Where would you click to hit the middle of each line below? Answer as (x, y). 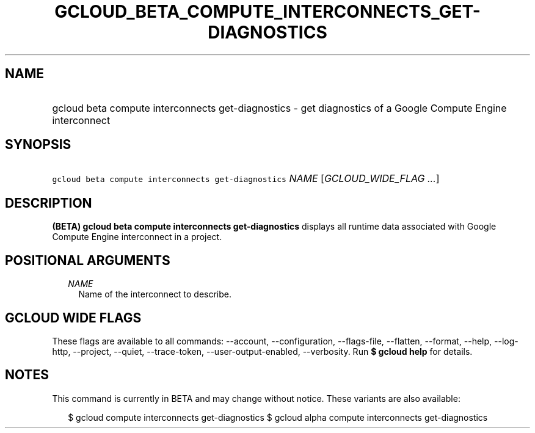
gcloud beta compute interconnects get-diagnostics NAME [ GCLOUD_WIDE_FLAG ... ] (246, 179)
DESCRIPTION (49, 203)
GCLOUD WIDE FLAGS (73, 318)
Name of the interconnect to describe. (155, 294)
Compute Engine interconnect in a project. (137, 237)
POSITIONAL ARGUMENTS (88, 260)
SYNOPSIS (38, 145)
